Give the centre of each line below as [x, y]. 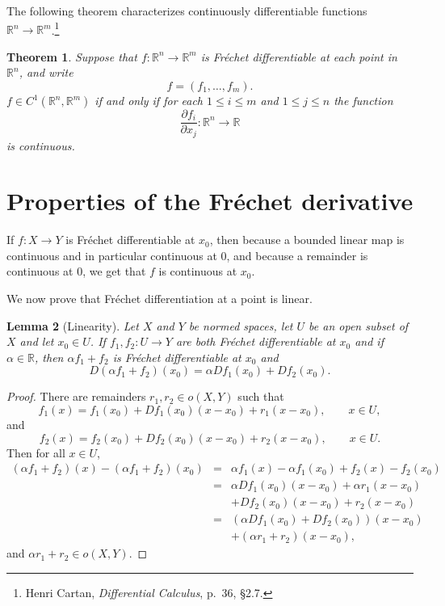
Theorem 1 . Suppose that [72, 56]
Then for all [36, 452]
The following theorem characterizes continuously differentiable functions [187, 11]
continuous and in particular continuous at [112, 255]
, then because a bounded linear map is [307, 240]
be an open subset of [359, 325]
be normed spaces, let [241, 325]
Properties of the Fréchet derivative [210, 201]
